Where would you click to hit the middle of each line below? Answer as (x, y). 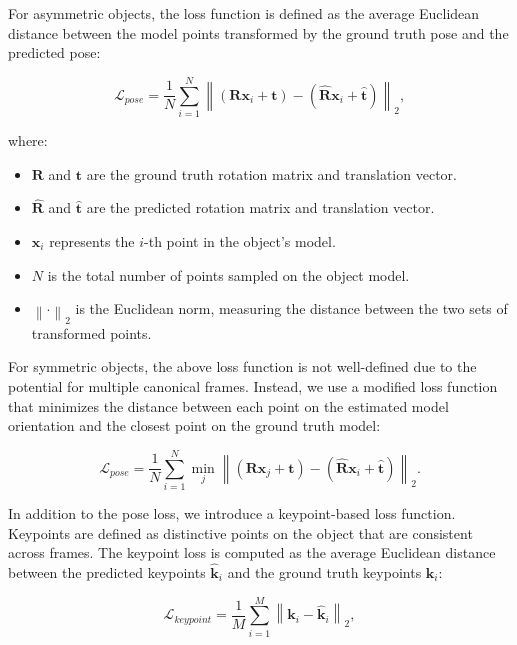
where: (28, 139)
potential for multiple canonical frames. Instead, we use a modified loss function (253, 386)
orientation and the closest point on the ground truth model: (194, 425)
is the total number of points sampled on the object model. (228, 274)
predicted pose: (54, 52)
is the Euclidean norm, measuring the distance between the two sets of (291, 308)
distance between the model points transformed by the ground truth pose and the (258, 32)
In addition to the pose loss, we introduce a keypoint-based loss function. (232, 512)
